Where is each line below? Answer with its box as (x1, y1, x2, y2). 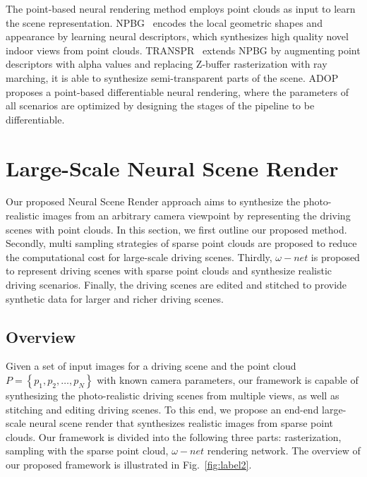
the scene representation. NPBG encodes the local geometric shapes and (6, 15, 323, 30)
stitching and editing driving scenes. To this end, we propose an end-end (6, 401, 319, 416)
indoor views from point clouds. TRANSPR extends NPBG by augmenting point (6, 42, 361, 57)
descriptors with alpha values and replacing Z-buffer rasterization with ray (6, 56, 327, 71)
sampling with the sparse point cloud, (6, 443, 169, 458)
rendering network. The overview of (207, 443, 361, 458)
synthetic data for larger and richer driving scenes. (6, 291, 224, 306)
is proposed (311, 249, 360, 264)
